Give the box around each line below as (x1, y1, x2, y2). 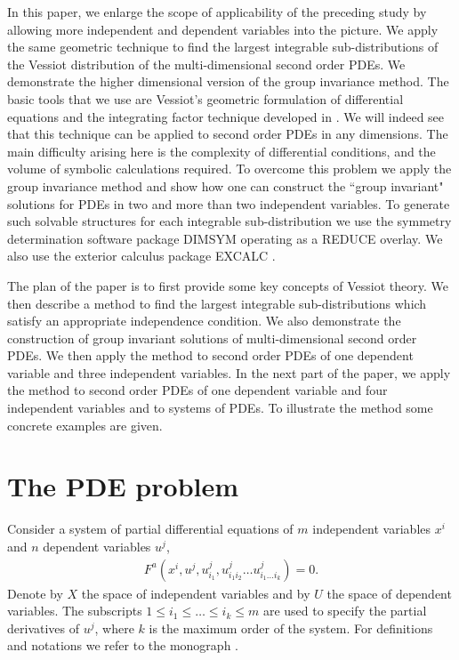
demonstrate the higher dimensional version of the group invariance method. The (7, 72, 449, 91)
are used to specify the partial (262, 601, 427, 620)
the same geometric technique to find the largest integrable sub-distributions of (7, 37, 439, 56)
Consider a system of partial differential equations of (7, 519, 294, 538)
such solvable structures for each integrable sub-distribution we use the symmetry (7, 212, 452, 230)
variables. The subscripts (7, 601, 142, 620)
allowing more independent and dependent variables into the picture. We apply (7, 20, 439, 38)
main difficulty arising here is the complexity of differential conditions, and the (7, 141, 436, 160)
